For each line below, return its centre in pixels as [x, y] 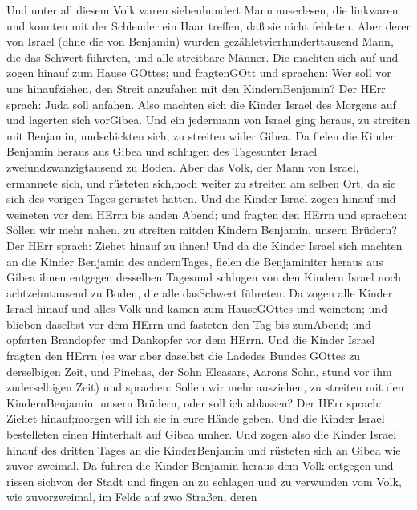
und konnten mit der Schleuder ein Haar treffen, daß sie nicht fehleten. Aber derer [208, 25]
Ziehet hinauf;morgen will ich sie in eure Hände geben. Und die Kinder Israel [196, 418]
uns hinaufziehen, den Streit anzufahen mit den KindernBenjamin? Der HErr [196, 88]
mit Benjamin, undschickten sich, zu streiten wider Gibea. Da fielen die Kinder [200, 135]
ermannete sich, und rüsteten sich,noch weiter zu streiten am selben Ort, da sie [201, 182]
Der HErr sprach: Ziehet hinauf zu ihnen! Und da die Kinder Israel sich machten [204, 245]
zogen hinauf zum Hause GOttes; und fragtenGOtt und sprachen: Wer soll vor [199, 73]
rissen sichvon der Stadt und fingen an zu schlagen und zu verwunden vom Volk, [204, 481]
